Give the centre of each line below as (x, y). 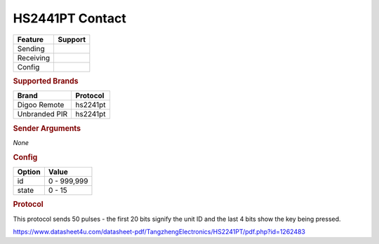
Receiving (34, 57)
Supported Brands (46, 81)
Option (29, 172)
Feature (31, 39)
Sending (31, 48)
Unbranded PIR (42, 114)
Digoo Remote (41, 105)
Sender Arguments (47, 128)
